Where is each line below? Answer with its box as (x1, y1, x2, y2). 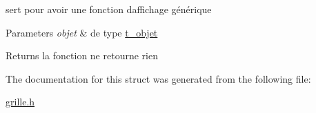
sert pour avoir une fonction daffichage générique (6, 2, 212, 16)
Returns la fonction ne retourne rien (6, 48, 158, 63)
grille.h (6, 94, 35, 109)
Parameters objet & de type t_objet (6, 25, 158, 39)
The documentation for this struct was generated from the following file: (6, 71, 311, 85)
